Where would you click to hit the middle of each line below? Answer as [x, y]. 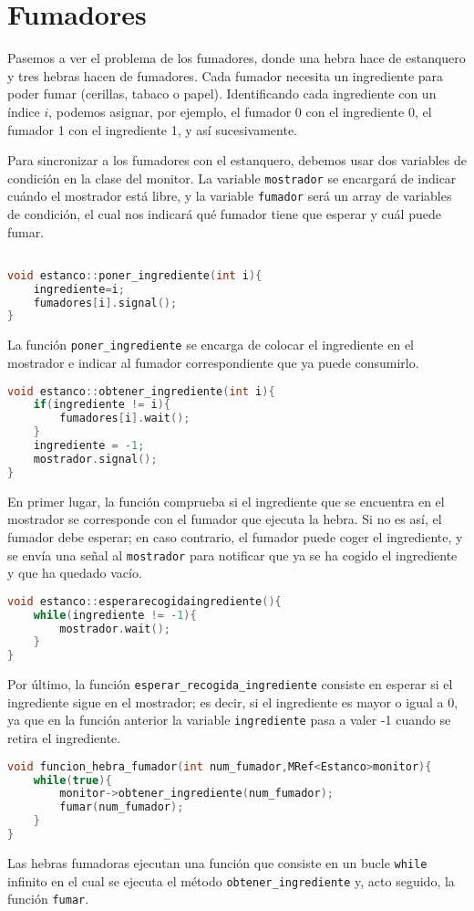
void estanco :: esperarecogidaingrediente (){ [144, 601]
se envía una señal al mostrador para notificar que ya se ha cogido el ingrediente [232, 555]
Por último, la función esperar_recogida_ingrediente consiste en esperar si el [230, 684]
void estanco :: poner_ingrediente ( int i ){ [135, 275]
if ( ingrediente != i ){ [102, 405]
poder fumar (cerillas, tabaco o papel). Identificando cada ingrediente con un [222, 94]
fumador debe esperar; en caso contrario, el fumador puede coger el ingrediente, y [235, 536]
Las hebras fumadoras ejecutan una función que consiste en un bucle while [217, 862]
